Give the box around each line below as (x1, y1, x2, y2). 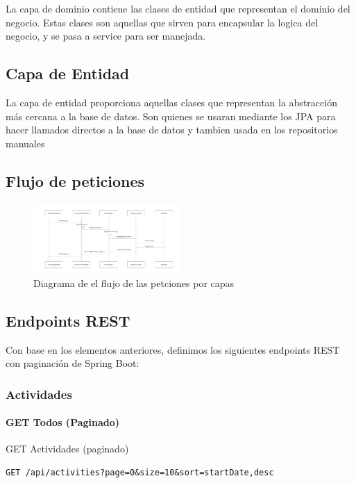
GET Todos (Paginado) (6, 415, 120, 429)
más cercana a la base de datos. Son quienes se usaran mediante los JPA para (6, 108, 336, 123)
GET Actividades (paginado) (6, 441, 129, 456)
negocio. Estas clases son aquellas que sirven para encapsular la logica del (6, 15, 319, 29)
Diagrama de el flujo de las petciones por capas (33, 275, 235, 290)
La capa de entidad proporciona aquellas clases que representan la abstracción (6, 95, 337, 109)
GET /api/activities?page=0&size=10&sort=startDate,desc (6, 468, 274, 478)
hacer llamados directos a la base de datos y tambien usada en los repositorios (6, 122, 338, 137)
